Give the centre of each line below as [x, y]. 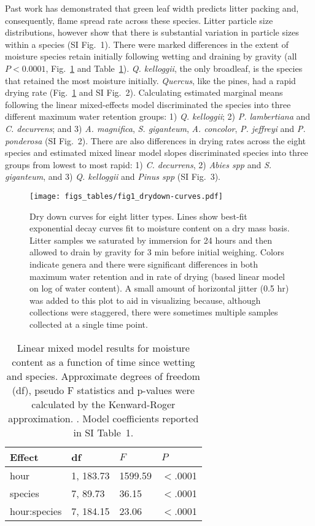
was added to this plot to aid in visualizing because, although [145, 300]
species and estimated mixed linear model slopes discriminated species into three [157, 153]
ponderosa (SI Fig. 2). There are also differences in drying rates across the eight [156, 140]
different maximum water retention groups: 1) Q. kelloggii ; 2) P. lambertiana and [158, 116]
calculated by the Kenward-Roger [103, 404]
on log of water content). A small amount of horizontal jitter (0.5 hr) [159, 288]
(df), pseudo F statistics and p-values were [103, 390]
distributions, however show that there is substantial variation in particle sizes [152, 32]
